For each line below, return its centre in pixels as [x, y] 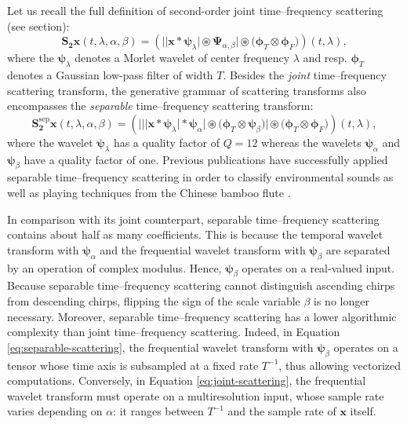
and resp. [325, 58]
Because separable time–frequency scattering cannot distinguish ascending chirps [201, 285]
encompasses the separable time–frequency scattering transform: [160, 106]
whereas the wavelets [311, 142]
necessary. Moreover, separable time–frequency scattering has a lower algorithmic [202, 316]
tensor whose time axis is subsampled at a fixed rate [133, 365]
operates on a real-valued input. [318, 267]
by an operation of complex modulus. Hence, [114, 267]
